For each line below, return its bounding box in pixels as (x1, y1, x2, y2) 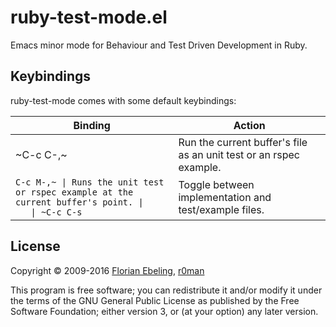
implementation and (178, 190, 272, 204)
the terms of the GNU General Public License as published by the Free (10, 294, 300, 306)
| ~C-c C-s (30, 206, 83, 218)
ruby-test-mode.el (10, 6, 168, 29)
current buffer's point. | (15, 196, 144, 208)
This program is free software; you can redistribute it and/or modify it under (10, 284, 323, 296)
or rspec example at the (15, 186, 134, 198)
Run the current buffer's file (178, 135, 308, 149)
